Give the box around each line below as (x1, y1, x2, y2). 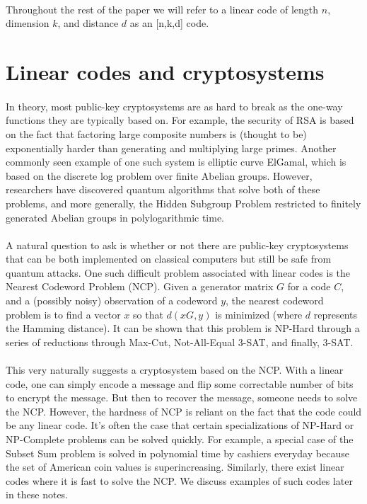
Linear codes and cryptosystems (6, 57, 325, 86)
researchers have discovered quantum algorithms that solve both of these (6, 182, 320, 197)
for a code (287, 279, 331, 294)
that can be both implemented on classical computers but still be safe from (6, 251, 332, 266)
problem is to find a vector (6, 307, 121, 321)
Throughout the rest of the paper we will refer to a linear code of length (6, 1, 319, 16)
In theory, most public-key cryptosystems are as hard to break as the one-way (6, 98, 343, 113)
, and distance (57, 16, 119, 30)
